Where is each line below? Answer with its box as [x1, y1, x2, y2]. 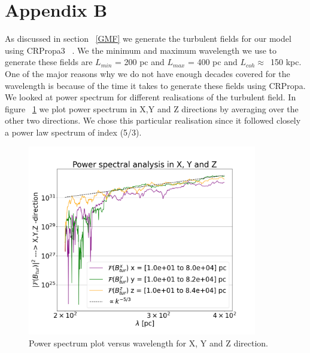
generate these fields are [5, 56, 93, 68]
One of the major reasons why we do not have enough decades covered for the [5, 67, 290, 79]
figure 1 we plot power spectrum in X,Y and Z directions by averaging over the [5, 102, 299, 115]
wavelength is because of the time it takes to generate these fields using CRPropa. [5, 79, 306, 91]
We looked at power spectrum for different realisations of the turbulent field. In [5, 91, 296, 103]
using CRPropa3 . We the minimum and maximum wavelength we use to [5, 44, 277, 56]
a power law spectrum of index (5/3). [5, 125, 142, 138]
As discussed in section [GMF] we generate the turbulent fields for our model [5, 32, 291, 45]
